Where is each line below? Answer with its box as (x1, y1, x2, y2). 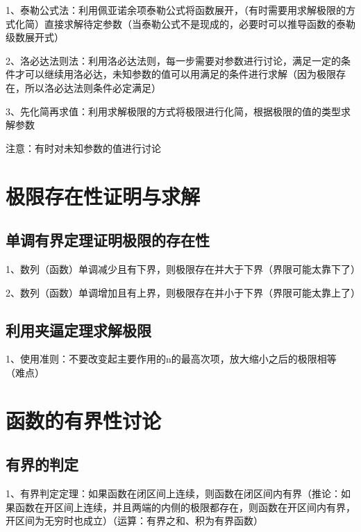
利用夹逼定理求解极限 (6, 319, 151, 340)
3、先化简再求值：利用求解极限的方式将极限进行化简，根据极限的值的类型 (6, 103, 341, 118)
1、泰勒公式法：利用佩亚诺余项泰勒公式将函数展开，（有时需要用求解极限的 (6, 3, 346, 17)
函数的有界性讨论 (6, 406, 162, 434)
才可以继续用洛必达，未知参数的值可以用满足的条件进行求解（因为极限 (15, 67, 336, 81)
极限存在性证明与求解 (6, 181, 201, 210)
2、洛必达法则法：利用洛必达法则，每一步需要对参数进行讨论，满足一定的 (6, 53, 341, 67)
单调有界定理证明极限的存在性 (6, 229, 210, 251)
